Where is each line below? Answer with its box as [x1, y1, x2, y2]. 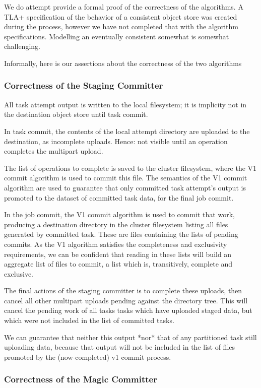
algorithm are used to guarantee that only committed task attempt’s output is [4, 182, 246, 192]
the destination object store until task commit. [4, 109, 148, 119]
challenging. [4, 41, 40, 51]
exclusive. [4, 268, 34, 279]
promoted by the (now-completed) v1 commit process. [4, 351, 171, 362]
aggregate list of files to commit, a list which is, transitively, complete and [4, 258, 233, 269]
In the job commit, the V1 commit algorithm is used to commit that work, [4, 209, 235, 220]
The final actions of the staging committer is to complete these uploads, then [4, 285, 242, 296]
